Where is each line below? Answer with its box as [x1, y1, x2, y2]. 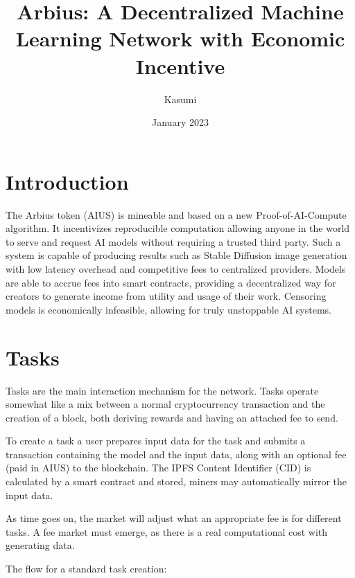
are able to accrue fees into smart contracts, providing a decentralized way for [6, 275, 336, 289]
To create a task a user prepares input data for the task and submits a [6, 433, 306, 448]
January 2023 [152, 115, 209, 129]
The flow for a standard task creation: [6, 561, 167, 576]
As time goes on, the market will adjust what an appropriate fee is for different [6, 511, 342, 525]
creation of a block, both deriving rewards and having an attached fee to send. [6, 410, 338, 424]
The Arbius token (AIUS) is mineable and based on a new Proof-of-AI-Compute [6, 207, 347, 222]
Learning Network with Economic [15, 24, 345, 53]
